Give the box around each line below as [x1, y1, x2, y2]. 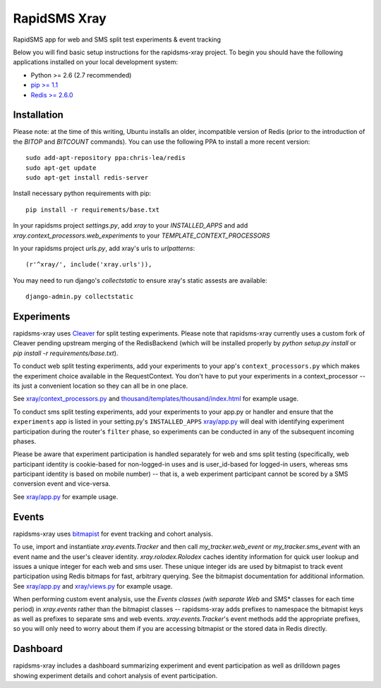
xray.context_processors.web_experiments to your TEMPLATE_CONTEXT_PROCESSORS [13, 231, 270, 240]
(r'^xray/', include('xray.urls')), [25, 261, 152, 269]
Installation [13, 109, 64, 121]
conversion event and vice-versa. [13, 479, 111, 488]
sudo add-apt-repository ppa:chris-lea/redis [25, 154, 186, 162]
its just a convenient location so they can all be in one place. [13, 381, 188, 390]
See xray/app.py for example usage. [13, 492, 119, 500]
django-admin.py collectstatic [25, 293, 134, 301]
